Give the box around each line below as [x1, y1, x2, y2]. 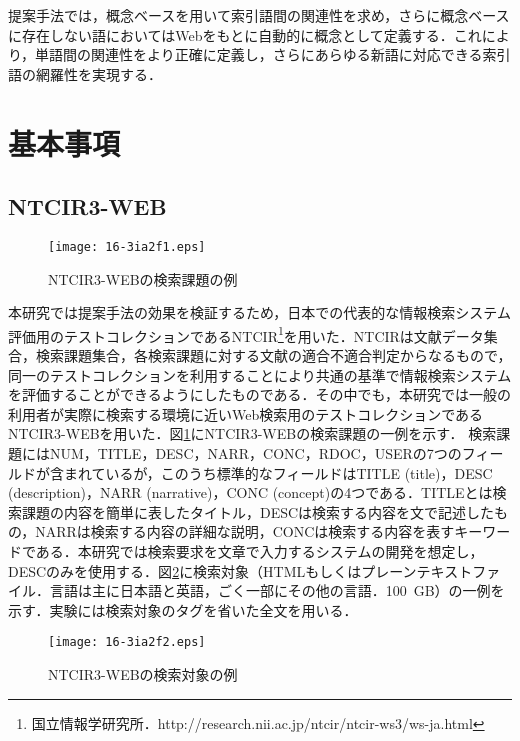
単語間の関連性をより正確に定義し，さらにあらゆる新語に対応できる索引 [35, 44, 511, 65]
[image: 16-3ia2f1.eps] [48, 239, 206, 254]
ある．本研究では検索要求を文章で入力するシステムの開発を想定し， [35, 540, 484, 561]
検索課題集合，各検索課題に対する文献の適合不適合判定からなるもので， [35, 345, 512, 366]
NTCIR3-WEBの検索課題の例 [48, 268, 238, 289]
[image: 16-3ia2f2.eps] [48, 635, 206, 650]
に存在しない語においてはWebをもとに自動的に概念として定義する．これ [8, 24, 482, 45]
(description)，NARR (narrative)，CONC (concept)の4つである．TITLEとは [8, 482, 493, 503]
